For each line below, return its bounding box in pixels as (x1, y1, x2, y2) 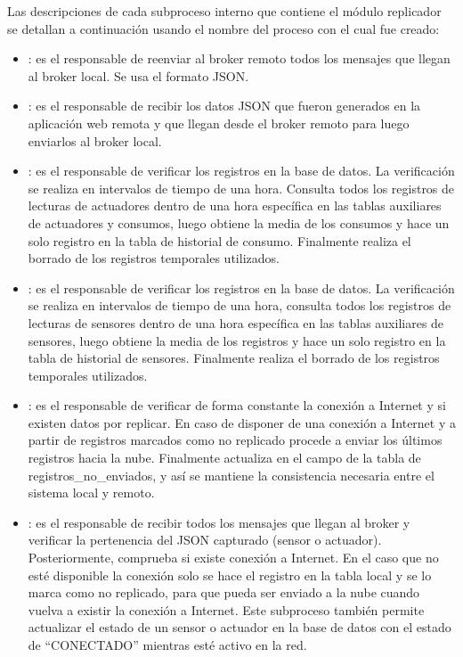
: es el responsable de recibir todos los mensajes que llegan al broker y (28, 513, 410, 531)
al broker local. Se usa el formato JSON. (28, 66, 249, 85)
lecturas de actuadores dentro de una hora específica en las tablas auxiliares (28, 196, 442, 215)
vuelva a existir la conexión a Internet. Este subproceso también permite (28, 600, 425, 619)
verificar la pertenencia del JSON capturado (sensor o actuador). (28, 530, 382, 549)
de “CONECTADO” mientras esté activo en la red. (28, 636, 307, 653)
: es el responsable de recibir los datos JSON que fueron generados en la (28, 96, 421, 115)
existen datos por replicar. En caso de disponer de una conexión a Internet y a (28, 413, 456, 431)
